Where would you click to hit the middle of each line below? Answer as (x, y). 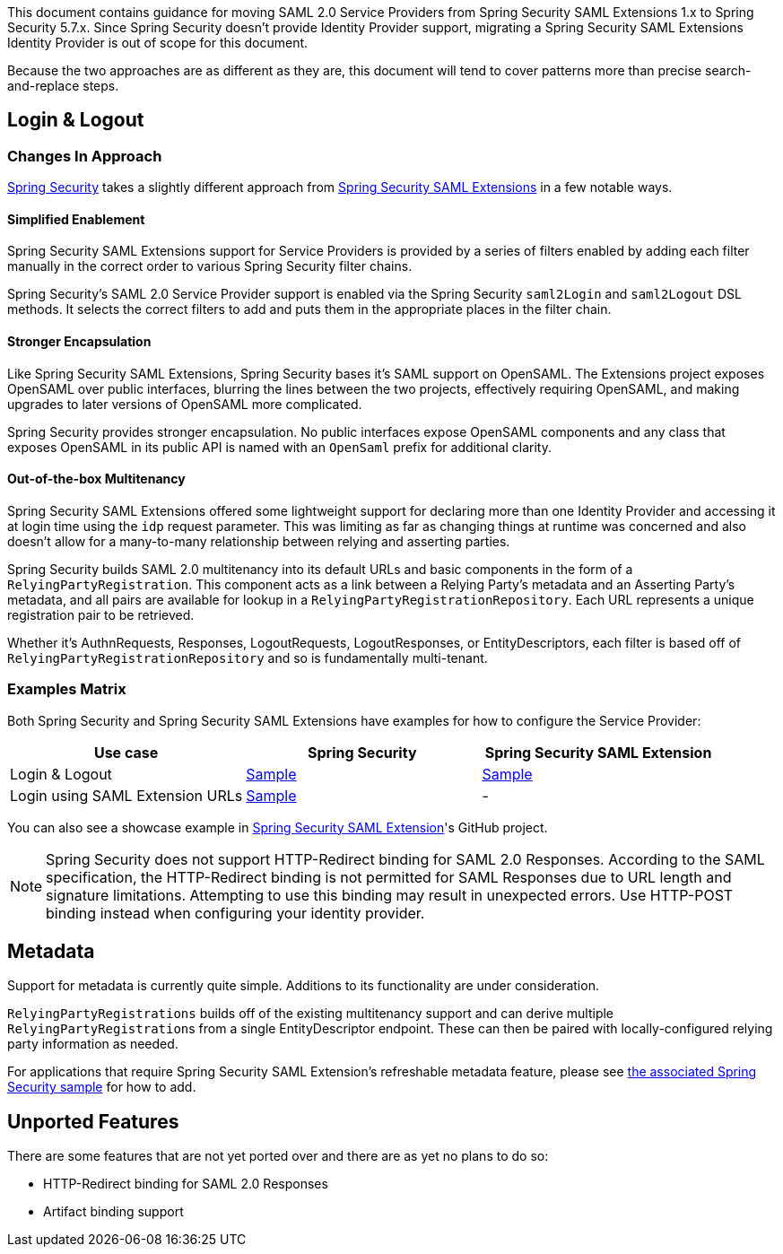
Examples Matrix (67, 689)
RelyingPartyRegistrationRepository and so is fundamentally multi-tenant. (248, 657)
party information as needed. (93, 1044)
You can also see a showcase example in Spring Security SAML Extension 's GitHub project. (278, 827)
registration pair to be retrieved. (101, 614)
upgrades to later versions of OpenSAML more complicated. (185, 404)
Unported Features (93, 1121)
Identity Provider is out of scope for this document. (158, 43)
